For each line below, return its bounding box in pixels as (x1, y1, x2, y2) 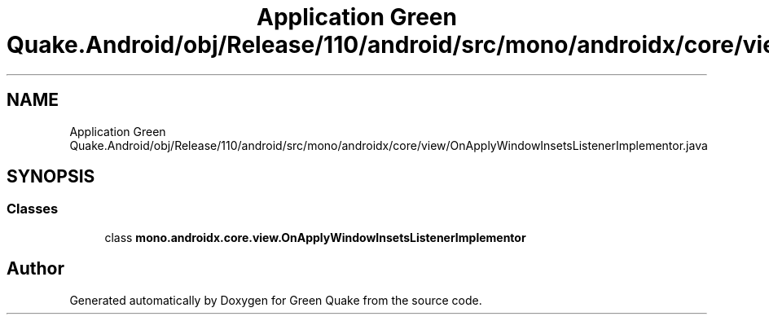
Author (7, 258, 64, 279)
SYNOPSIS (7, 166, 95, 187)
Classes (7, 200, 59, 218)
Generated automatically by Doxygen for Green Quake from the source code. (69, 292, 482, 307)
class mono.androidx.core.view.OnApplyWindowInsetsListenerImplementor (104, 230, 526, 244)
